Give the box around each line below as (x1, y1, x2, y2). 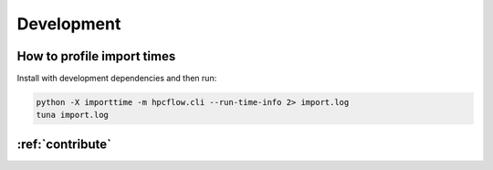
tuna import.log (36, 110, 110, 121)
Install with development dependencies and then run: (16, 73, 217, 84)
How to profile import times (16, 48, 176, 64)
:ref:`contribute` (16, 136, 111, 152)
